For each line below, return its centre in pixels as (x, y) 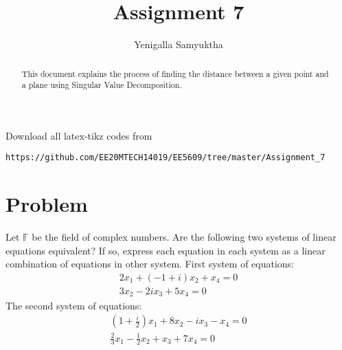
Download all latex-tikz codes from (79, 135)
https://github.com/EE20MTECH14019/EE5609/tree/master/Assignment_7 (166, 158)
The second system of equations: (74, 305)
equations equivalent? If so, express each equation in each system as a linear (166, 250)
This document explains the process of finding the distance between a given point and (175, 73)
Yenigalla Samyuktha (179, 44)
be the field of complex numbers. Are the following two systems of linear (184, 237)
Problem (47, 204)
